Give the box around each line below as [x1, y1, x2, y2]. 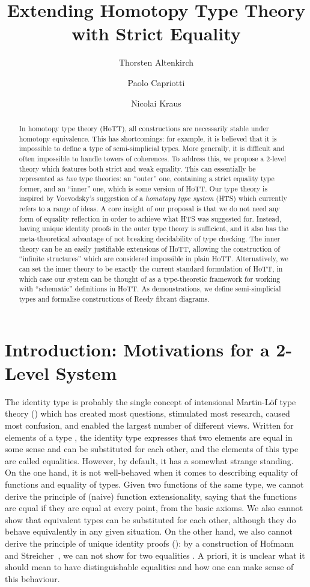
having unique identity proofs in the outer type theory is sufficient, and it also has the [19, 223, 288, 234]
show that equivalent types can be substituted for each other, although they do [5, 513, 296, 526]
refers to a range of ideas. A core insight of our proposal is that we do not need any [19, 203, 280, 214]
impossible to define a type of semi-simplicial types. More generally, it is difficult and [19, 143, 285, 154]
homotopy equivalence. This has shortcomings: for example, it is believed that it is [19, 133, 277, 143]
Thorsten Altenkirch [118, 56, 194, 69]
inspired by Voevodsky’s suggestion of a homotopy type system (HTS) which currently [19, 193, 287, 203]
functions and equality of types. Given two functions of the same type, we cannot [5, 477, 304, 490]
